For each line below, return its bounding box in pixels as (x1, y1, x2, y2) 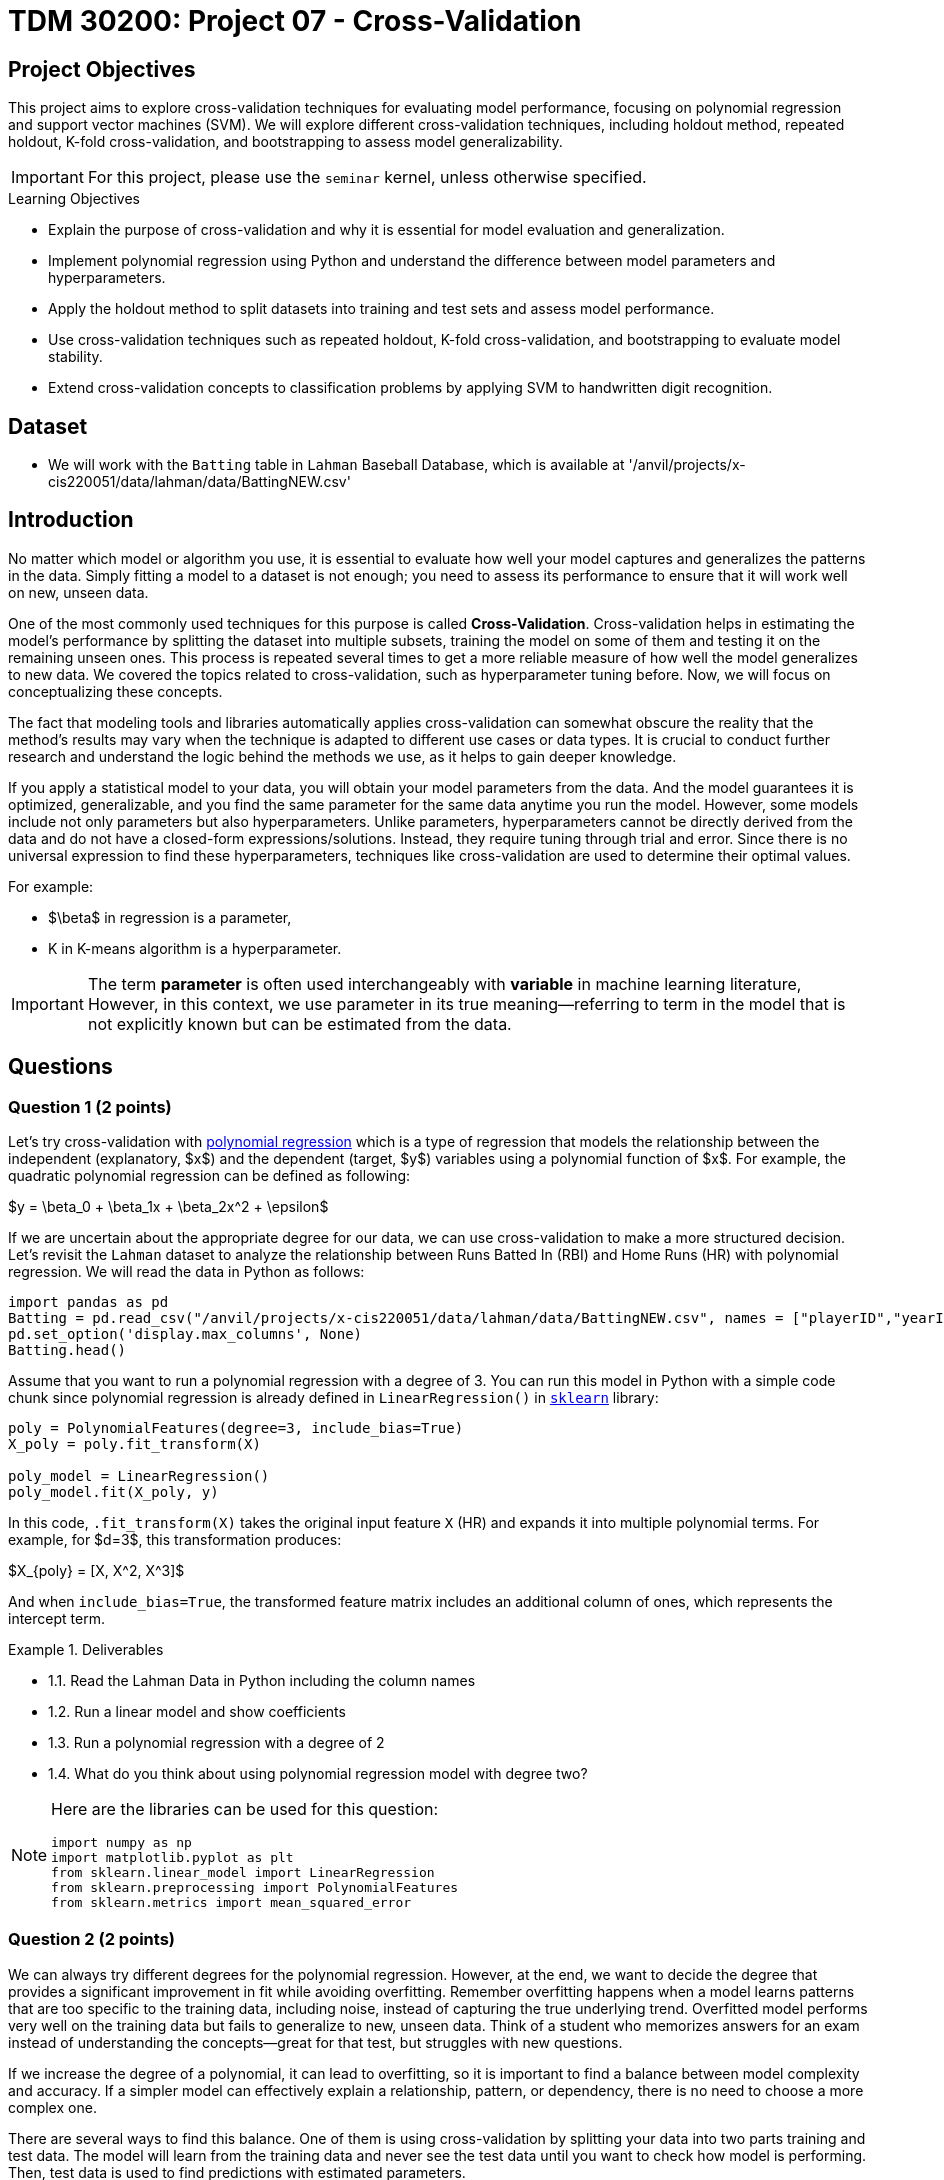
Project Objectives (8, 56, 196, 82)
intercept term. (8, 1610, 105, 1628)
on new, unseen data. (8, 583, 149, 601)
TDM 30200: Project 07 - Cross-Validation (8, 4, 582, 38)
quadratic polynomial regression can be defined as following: (8, 1167, 411, 1185)
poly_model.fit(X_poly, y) (8, 1484, 219, 1501)
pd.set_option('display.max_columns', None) (8, 1326, 363, 1343)
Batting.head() (8, 1342, 127, 1359)
